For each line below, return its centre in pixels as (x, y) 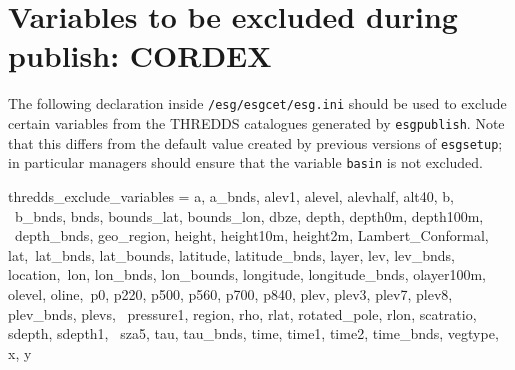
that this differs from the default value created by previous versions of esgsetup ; (255, 142)
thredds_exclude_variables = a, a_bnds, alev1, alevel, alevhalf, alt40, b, (231, 195)
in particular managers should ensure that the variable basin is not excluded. (246, 162)
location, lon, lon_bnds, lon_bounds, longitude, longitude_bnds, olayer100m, (247, 274)
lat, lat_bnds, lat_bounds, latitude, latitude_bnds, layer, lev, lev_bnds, (231, 254)
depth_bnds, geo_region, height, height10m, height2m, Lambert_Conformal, (251, 235)
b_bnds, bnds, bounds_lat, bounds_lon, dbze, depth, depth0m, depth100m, (249, 215)
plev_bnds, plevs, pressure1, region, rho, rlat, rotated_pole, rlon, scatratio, (242, 313)
